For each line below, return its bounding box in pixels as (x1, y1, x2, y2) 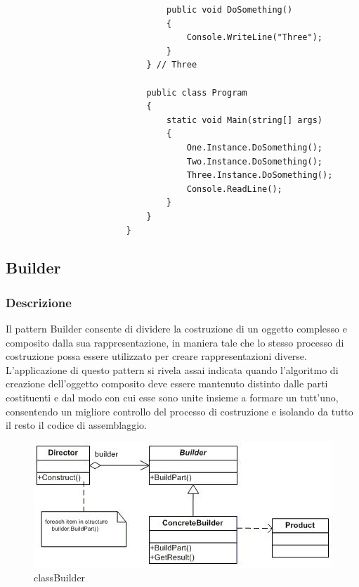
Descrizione (6, 293, 72, 311)
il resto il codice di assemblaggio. (6, 418, 147, 432)
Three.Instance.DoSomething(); (186, 170, 333, 181)
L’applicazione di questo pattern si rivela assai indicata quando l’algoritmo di (6, 362, 339, 377)
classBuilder (34, 570, 86, 585)
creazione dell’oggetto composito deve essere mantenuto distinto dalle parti (6, 376, 328, 391)
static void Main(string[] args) (167, 115, 323, 125)
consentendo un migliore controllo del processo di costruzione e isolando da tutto (6, 404, 353, 418)
